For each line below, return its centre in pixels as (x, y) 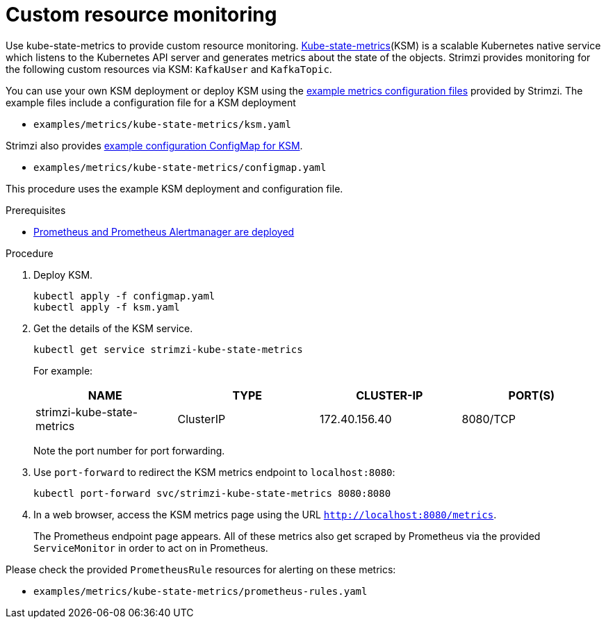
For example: (63, 370)
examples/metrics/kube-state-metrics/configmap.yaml (180, 167)
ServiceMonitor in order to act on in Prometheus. (151, 548)
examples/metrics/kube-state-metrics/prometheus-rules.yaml (200, 591)
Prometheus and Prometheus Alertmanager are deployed (164, 231)
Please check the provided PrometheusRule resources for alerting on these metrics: (201, 569)
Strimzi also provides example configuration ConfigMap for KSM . (154, 145)
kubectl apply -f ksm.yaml (107, 307)
